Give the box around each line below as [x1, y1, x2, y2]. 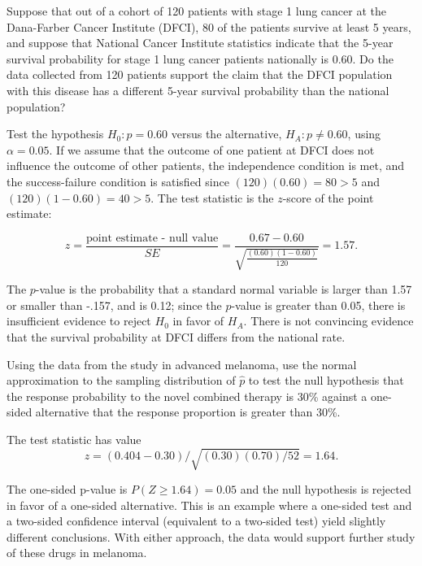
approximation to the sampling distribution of [7, 372, 236, 389]
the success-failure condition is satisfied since [7, 172, 229, 189]
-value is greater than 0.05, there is [231, 296, 406, 313]
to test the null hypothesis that [248, 372, 404, 389]
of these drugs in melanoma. [7, 544, 147, 561]
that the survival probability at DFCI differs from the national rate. [7, 328, 346, 345]
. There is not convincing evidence [243, 312, 414, 329]
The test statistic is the [157, 189, 274, 206]
